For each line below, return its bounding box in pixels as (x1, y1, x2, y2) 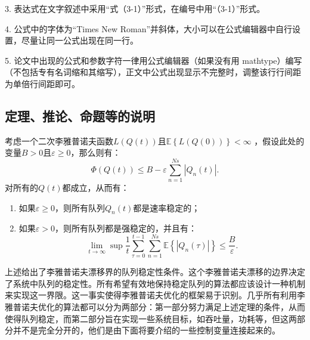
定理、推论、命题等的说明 (5, 106, 155, 125)
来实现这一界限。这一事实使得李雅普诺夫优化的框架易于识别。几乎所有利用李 (5, 289, 305, 301)
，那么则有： (70, 146, 121, 159)
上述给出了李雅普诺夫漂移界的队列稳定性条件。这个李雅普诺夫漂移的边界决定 (5, 265, 305, 278)
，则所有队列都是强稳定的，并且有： (54, 222, 197, 234)
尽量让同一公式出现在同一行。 (21, 34, 138, 47)
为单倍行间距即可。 (5, 77, 80, 89)
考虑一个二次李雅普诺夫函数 (5, 134, 113, 147)
